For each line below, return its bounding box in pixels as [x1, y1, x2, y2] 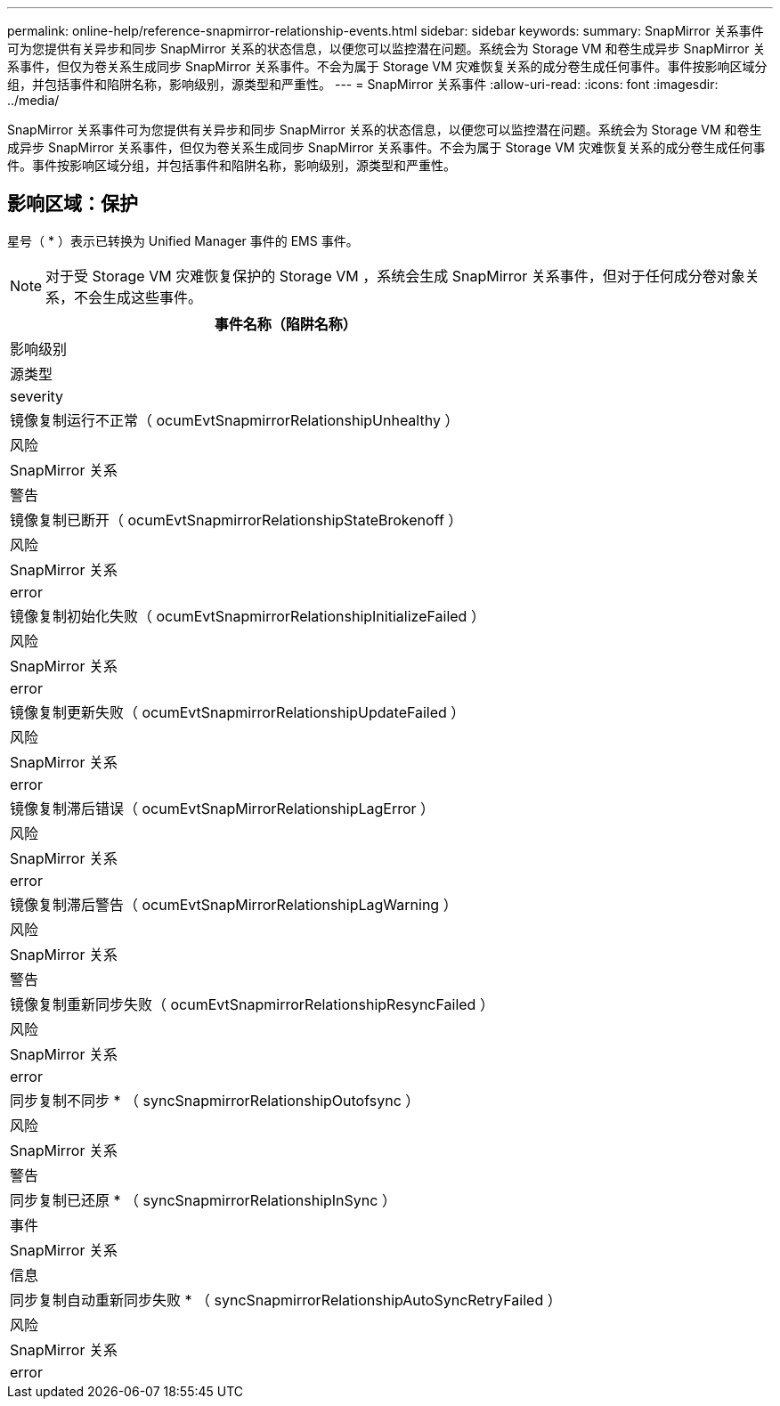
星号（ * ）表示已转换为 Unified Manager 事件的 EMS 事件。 [7, 232, 359, 248]
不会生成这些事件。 [74, 288, 203, 306]
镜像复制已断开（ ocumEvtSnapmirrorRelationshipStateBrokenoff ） [10, 510, 463, 529]
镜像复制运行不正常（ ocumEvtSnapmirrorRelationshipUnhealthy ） [10, 410, 459, 429]
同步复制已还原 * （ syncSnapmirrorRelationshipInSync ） [10, 1191, 396, 1209]
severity [10, 386, 64, 405]
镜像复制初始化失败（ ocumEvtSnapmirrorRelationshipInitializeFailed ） [10, 606, 485, 625]
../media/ [7, 93, 60, 108]
